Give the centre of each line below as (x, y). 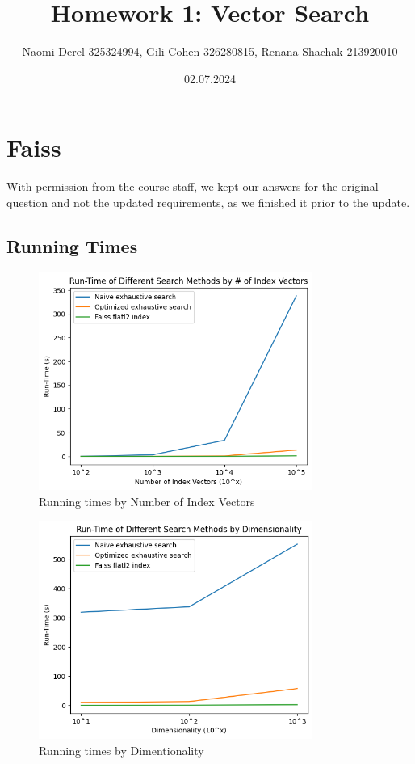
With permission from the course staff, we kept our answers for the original (193, 186)
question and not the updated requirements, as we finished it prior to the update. (208, 202)
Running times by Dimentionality (122, 751)
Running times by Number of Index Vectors (147, 501)
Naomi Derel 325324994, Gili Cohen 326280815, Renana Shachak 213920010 (210, 51)
